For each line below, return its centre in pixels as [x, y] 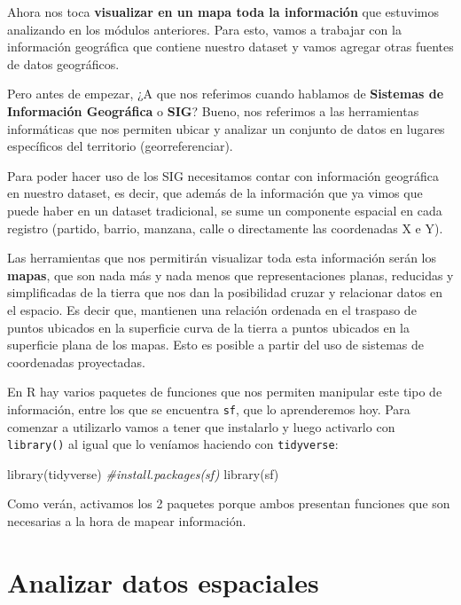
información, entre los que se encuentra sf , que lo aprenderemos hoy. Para [209, 409]
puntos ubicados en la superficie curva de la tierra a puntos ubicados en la [208, 327]
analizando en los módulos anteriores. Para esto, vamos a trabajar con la [204, 29]
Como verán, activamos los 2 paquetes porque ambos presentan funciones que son [229, 503]
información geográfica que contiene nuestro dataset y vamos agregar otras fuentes [230, 47]
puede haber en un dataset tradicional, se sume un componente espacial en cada [225, 210]
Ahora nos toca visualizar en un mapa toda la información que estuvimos [223, 12]
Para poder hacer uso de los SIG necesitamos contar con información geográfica [223, 175]
